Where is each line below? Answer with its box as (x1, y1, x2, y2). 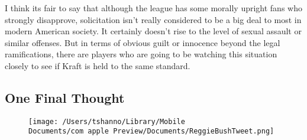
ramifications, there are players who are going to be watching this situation (5, 48, 277, 60)
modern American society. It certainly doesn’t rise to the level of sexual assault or (5, 25, 302, 37)
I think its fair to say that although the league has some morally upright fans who (5, 2, 302, 14)
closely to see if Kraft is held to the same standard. (5, 59, 190, 71)
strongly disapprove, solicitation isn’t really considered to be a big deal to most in (5, 13, 302, 25)
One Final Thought (5, 88, 125, 106)
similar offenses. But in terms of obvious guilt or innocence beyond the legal (5, 36, 280, 48)
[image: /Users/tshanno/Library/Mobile (28, 117, 185, 126)
